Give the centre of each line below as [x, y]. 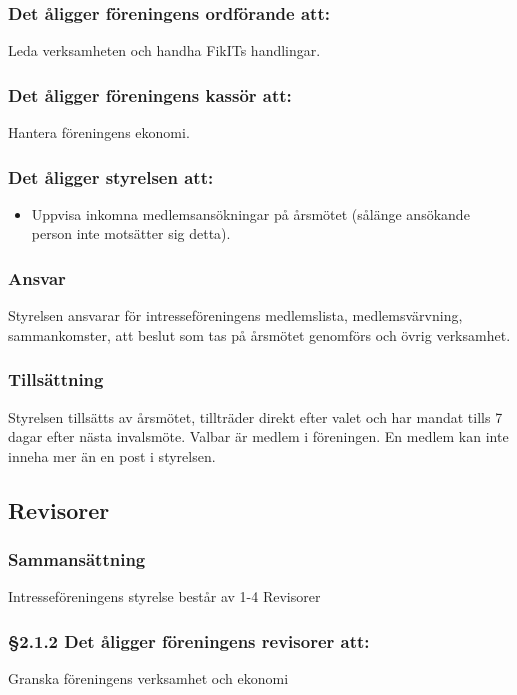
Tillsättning [56, 379]
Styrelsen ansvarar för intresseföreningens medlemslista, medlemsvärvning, [235, 315]
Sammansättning [77, 559]
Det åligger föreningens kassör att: [150, 94]
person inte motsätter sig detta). [131, 233]
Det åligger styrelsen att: [111, 176]
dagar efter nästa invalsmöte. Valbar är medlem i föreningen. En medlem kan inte [258, 436]
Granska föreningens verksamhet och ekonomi [148, 678]
